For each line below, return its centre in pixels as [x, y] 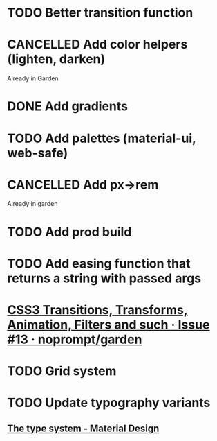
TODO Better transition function [100, 13]
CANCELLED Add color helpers [97, 45]
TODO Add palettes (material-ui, [102, 138]
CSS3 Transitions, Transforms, [97, 310]
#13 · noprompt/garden [75, 339]
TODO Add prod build [69, 232]
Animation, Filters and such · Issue [108, 325]
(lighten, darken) [56, 59]
